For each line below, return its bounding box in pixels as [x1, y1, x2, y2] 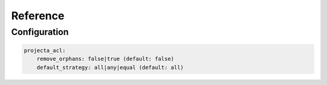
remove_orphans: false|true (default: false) [36, 55, 174, 63]
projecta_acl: [24, 47, 66, 54]
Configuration [11, 27, 69, 37]
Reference [11, 9, 65, 22]
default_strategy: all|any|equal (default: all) [36, 64, 184, 71]
